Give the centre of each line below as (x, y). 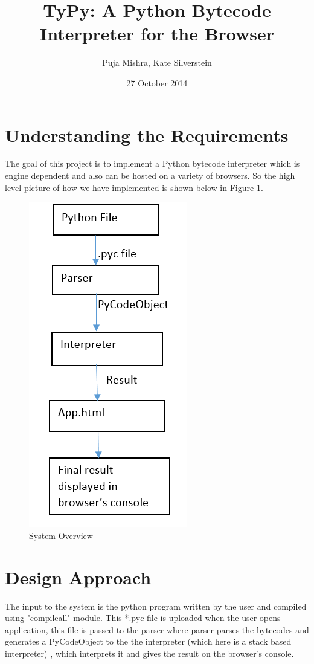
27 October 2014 (157, 82)
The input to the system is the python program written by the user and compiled (156, 606)
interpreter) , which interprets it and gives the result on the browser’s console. (149, 653)
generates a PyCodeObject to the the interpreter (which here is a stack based (148, 641)
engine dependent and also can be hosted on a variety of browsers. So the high (150, 176)
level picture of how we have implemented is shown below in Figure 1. (134, 187)
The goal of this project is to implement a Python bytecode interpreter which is (152, 163)
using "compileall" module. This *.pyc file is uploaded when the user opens (143, 618)
